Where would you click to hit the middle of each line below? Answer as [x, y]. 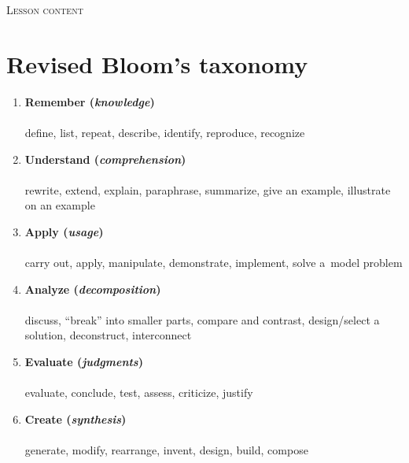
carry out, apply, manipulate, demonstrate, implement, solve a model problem [214, 263]
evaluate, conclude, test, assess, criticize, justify [139, 393]
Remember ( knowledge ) [90, 101]
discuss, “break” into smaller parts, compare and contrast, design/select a [202, 319]
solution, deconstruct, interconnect [108, 335]
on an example [60, 205]
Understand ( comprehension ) [105, 159]
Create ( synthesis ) [76, 419]
